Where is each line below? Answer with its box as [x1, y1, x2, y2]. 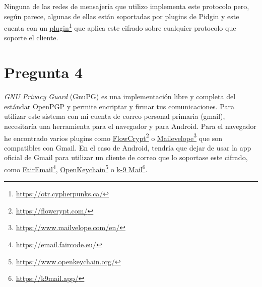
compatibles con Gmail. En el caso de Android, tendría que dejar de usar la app [4, 142, 251, 153]
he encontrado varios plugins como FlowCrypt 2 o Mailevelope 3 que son [4, 131, 223, 143]
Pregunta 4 [4, 62, 83, 83]
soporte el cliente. [4, 32, 58, 43]
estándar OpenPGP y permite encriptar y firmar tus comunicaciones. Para [4, 101, 234, 111]
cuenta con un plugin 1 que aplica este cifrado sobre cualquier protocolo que [4, 21, 236, 33]
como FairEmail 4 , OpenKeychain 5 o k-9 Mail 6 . [4, 162, 148, 174]
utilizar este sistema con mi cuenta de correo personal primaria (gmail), [4, 111, 225, 121]
